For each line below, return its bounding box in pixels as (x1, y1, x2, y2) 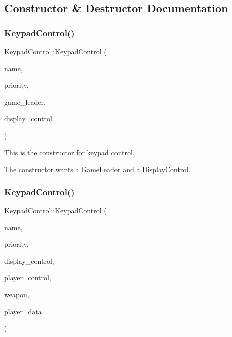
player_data (4, 306, 42, 316)
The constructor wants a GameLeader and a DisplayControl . (4, 164, 191, 175)
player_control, (4, 272, 51, 283)
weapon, (4, 289, 29, 299)
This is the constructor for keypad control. (4, 147, 135, 157)
